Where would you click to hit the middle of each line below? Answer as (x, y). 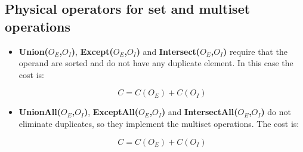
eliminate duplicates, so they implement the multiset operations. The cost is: (159, 123)
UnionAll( (40, 112)
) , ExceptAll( (111, 112)
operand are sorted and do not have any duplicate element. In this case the (156, 63)
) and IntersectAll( (200, 112)
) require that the (255, 51)
